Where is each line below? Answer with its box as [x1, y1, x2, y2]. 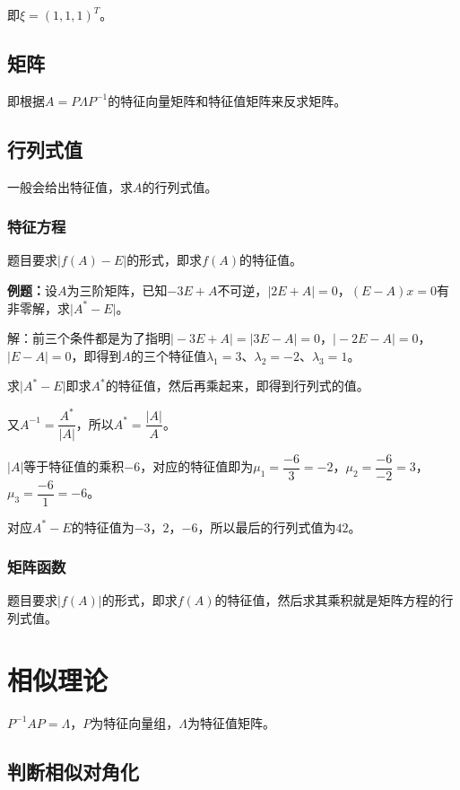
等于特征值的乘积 [23, 457, 125, 475]
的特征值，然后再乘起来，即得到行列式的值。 [105, 376, 369, 395]
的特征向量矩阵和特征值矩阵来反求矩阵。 [108, 91, 347, 110]
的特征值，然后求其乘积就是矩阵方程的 [214, 591, 441, 610]
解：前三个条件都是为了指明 [7, 329, 170, 347]
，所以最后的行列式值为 [197, 517, 336, 536]
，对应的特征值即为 [140, 457, 254, 475]
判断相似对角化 [7, 757, 139, 785]
